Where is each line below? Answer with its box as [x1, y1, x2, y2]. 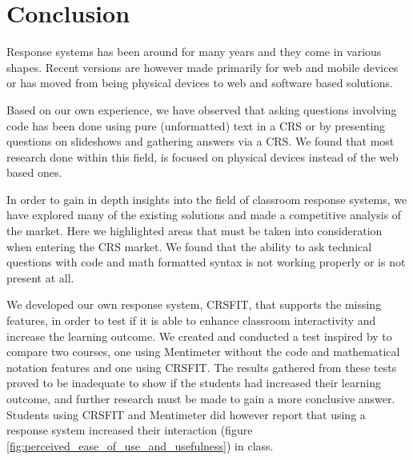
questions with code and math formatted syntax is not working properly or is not [6, 254, 406, 270]
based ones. [6, 164, 62, 181]
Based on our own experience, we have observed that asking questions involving [6, 101, 397, 118]
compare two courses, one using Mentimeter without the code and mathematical [6, 343, 400, 360]
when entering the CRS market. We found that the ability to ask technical [6, 238, 372, 254]
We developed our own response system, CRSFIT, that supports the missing [6, 296, 382, 313]
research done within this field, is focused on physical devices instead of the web [6, 148, 399, 165]
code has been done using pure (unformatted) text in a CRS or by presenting [6, 117, 386, 134]
